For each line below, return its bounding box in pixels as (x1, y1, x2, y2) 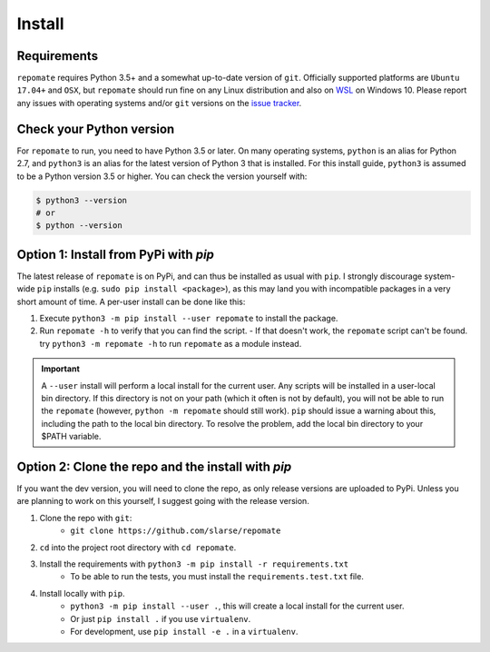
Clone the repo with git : (39, 512, 132, 523)
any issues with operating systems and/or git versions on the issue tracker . (16, 97, 302, 108)
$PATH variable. (41, 431, 102, 442)
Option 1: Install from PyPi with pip (16, 246, 215, 262)
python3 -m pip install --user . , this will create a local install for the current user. (70, 600, 405, 612)
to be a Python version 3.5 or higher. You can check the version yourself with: (16, 171, 308, 182)
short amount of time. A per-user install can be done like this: (16, 296, 246, 307)
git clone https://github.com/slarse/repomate (70, 526, 281, 536)
